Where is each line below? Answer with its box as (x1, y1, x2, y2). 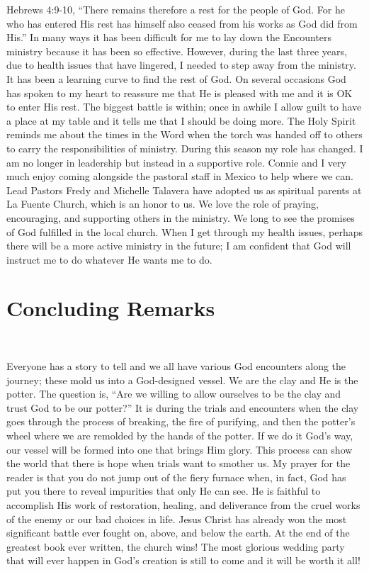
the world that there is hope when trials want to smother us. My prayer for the (6, 456, 351, 471)
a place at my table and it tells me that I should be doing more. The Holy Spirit (6, 113, 356, 128)
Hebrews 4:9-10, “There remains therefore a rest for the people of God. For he (6, 2, 345, 16)
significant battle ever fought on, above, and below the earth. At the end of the (6, 525, 350, 540)
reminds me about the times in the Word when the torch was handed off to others (6, 127, 363, 142)
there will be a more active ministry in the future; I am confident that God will (6, 238, 351, 253)
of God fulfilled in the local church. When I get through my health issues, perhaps (6, 224, 363, 239)
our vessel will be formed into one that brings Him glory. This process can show (6, 442, 353, 456)
